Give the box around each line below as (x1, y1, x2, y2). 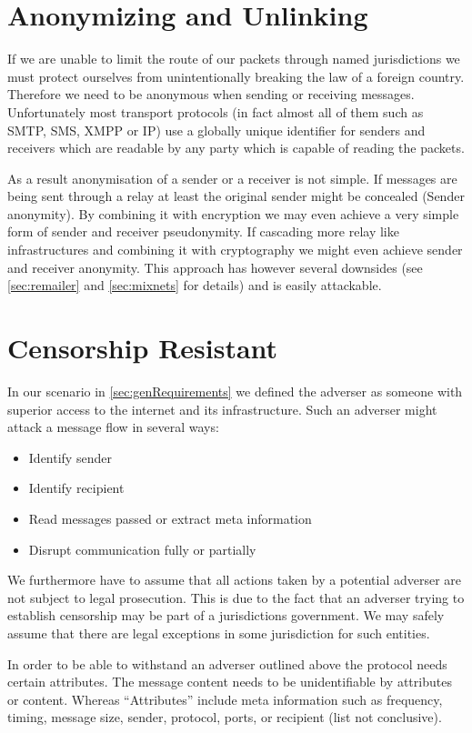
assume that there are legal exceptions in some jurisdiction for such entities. (7, 623, 430, 642)
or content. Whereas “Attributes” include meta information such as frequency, (7, 689, 443, 708)
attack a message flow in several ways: (7, 417, 219, 437)
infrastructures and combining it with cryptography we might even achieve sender (7, 240, 463, 259)
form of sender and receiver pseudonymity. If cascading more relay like (7, 222, 399, 241)
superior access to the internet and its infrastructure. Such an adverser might (7, 399, 437, 418)
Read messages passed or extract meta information (28, 508, 312, 527)
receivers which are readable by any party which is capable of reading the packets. (7, 138, 465, 157)
